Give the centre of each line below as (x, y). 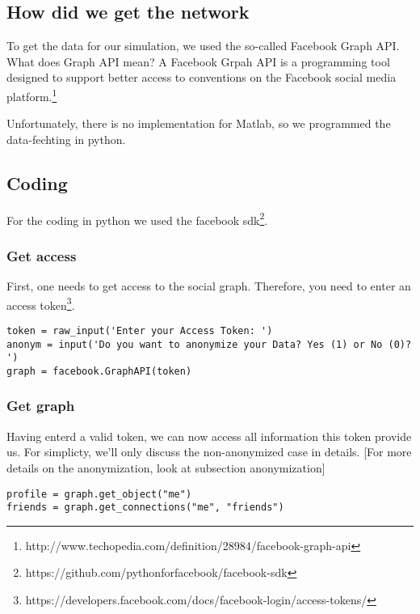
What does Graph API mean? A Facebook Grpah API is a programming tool (198, 61)
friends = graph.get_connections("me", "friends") (145, 508)
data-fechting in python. (66, 139)
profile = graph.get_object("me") (99, 494)
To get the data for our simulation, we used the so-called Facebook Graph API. (203, 46)
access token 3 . (41, 303)
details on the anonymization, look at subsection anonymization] (166, 467)
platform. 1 (32, 95)
